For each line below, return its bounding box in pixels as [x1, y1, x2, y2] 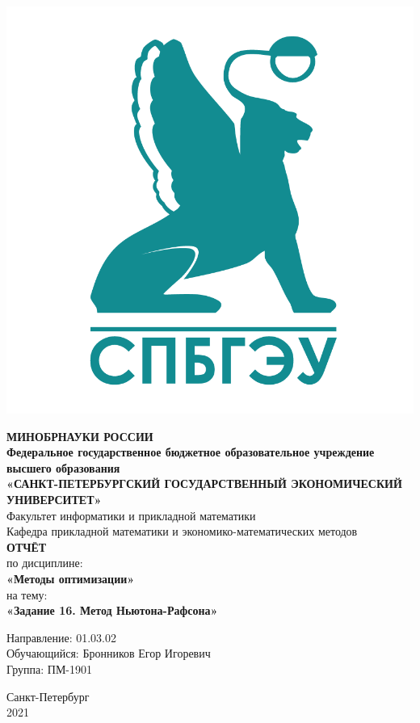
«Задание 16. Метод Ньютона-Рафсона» [6, 602, 218, 619]
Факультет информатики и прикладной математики [6, 507, 256, 523]
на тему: [6, 586, 48, 603]
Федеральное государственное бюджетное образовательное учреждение [6, 443, 375, 460]
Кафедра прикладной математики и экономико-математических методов [6, 523, 358, 540]
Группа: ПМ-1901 [6, 660, 93, 677]
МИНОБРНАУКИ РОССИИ [6, 427, 153, 444]
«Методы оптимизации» [6, 570, 135, 586]
